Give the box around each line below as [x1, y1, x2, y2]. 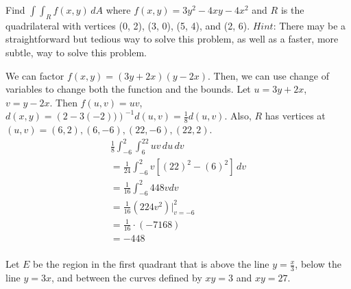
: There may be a [273, 18, 346, 32]
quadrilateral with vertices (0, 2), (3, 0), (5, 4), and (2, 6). [5, 18, 250, 32]
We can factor [5, 68, 64, 82]
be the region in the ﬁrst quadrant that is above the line [33, 257, 269, 271]
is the [280, 3, 304, 16]
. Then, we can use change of [207, 68, 329, 82]
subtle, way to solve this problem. [5, 45, 147, 59]
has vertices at [265, 108, 326, 123]
